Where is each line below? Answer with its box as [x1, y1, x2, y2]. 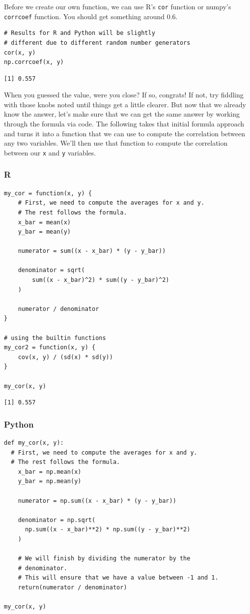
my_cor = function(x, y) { [4, 189, 92, 197]
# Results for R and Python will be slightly [4, 30, 155, 37]
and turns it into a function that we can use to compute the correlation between [4, 128, 246, 138]
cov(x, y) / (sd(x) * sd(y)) [18, 353, 113, 361]
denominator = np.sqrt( [18, 516, 96, 523]
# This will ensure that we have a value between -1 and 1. [18, 574, 219, 582]
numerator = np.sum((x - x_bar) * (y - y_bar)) [18, 497, 176, 504]
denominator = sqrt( [18, 267, 85, 274]
